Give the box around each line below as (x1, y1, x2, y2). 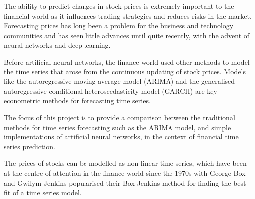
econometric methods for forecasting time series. (4, 95, 151, 106)
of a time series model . (12, 187, 82, 198)
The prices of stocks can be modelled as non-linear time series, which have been (4, 158, 247, 168)
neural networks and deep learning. (4, 40, 111, 50)
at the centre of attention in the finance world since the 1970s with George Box (4, 167, 246, 178)
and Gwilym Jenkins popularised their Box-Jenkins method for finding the (4, 177, 231, 188)
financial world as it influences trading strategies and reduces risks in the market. (4, 10, 252, 21)
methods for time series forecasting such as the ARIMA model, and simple (4, 122, 231, 132)
